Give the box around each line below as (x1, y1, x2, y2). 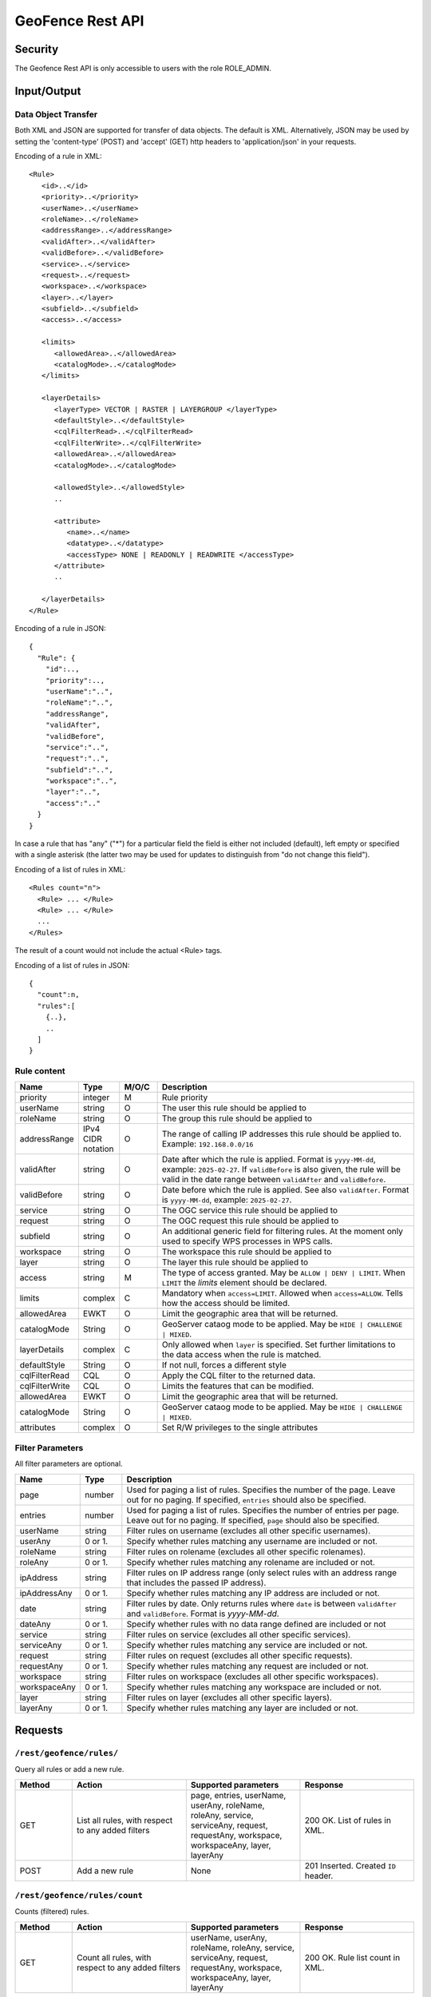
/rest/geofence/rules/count (14, 1890, 144, 1901)
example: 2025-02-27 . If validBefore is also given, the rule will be (161, 1164, 401, 1175)
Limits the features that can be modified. (161, 1380, 314, 1392)
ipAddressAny (19, 1587, 73, 1598)
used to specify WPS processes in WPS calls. (161, 1236, 333, 1247)
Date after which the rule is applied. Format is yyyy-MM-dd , (161, 1154, 377, 1165)
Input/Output (14, 84, 81, 97)
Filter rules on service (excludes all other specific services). (126, 1629, 351, 1640)
